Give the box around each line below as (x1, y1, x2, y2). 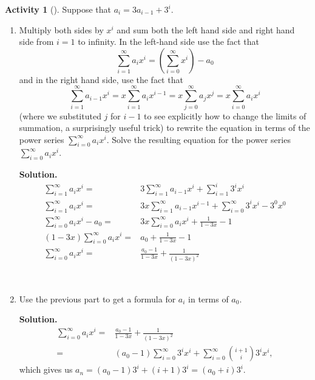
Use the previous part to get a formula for (19, 292, 176, 305)
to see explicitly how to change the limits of (144, 109, 307, 122)
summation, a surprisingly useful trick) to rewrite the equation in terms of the (19, 121, 310, 134)
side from (19, 35, 54, 48)
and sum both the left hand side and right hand (117, 23, 295, 36)
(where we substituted (19, 109, 101, 122)
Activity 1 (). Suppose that (5, 3, 111, 15)
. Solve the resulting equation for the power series (106, 133, 291, 145)
